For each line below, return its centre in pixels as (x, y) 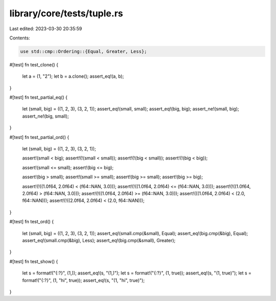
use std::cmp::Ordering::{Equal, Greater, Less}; (84, 51)
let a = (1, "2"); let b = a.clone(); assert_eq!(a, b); (73, 76)
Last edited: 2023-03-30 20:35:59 (46, 29)
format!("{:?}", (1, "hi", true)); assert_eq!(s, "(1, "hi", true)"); (84, 280)
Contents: (20, 38)
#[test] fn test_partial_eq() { (38, 98)
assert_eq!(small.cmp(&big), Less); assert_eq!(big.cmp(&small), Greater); (99, 240)
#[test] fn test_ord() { (32, 222)
